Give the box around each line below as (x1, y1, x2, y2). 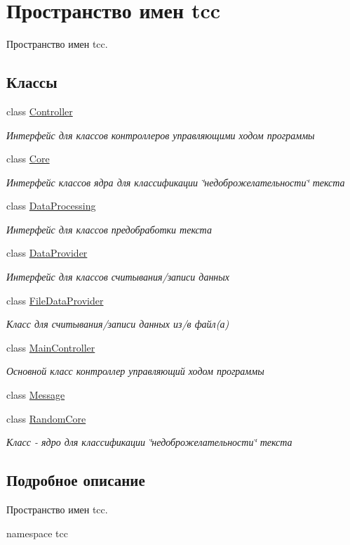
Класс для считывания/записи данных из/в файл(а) (6, 316, 229, 331)
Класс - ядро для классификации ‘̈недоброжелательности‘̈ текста (6, 435, 292, 449)
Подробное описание (6, 469, 145, 491)
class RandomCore (6, 411, 86, 425)
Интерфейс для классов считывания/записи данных (6, 269, 229, 284)
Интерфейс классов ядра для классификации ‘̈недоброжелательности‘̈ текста (6, 174, 345, 189)
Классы (6, 71, 58, 93)
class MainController (6, 340, 95, 354)
